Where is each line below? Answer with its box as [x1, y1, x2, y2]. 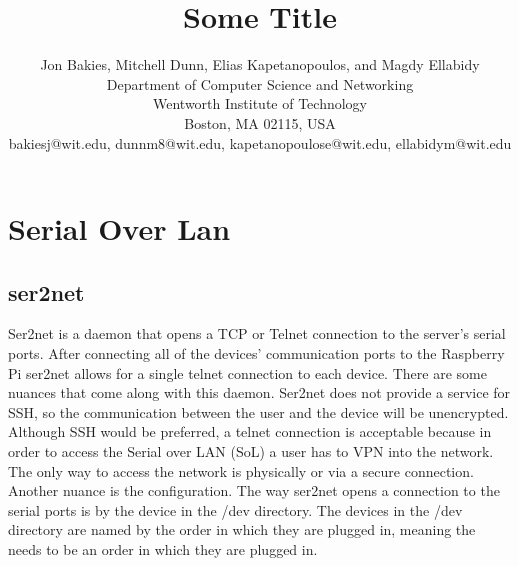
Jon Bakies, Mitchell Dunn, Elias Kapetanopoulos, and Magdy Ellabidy [40, 54, 480, 75]
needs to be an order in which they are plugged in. [8, 539, 318, 560]
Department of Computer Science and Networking [106, 73, 414, 94]
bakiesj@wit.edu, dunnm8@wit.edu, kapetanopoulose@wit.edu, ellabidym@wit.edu [8, 132, 512, 153]
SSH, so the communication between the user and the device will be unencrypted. [8, 401, 509, 422]
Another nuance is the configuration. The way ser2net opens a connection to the [8, 480, 500, 501]
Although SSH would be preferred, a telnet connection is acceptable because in [8, 421, 492, 442]
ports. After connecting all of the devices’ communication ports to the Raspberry [8, 343, 505, 364]
